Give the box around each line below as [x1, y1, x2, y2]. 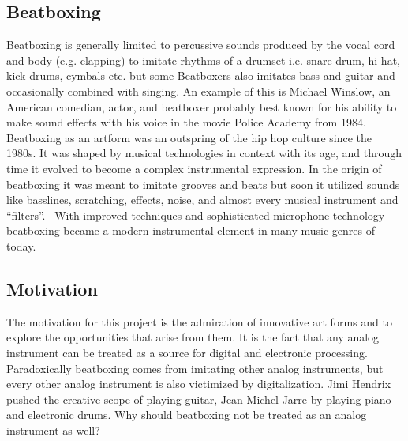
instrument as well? [6, 421, 100, 438]
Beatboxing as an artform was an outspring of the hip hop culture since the [6, 129, 372, 145]
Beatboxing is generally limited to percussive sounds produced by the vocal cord [6, 36, 395, 53]
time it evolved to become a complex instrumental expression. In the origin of [6, 160, 382, 176]
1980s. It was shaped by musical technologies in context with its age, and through [6, 145, 402, 161]
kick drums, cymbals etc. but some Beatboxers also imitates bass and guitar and [6, 67, 395, 84]
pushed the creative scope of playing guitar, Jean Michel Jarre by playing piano [6, 390, 391, 407]
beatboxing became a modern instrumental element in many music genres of [6, 222, 375, 239]
